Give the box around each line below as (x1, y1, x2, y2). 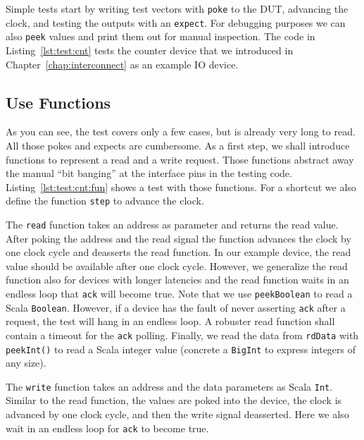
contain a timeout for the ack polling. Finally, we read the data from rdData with (6, 327, 359, 342)
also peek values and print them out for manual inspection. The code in (6, 29, 315, 44)
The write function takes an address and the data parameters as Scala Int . (6, 379, 333, 393)
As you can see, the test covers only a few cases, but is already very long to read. (6, 124, 356, 139)
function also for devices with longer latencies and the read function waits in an (6, 272, 349, 287)
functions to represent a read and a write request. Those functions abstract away (6, 152, 354, 166)
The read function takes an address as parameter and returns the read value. (6, 216, 339, 231)
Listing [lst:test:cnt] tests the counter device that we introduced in (6, 42, 294, 57)
